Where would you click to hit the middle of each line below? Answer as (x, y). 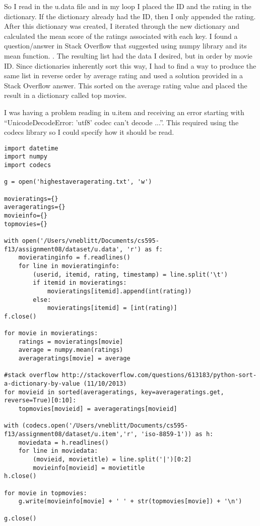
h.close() (20, 476)
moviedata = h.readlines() (63, 442)
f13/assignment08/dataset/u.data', (64, 249)
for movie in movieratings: (51, 333)
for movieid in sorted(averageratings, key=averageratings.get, (114, 392)
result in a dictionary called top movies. (66, 95)
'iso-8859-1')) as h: (177, 434)
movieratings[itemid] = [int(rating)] (112, 308)
